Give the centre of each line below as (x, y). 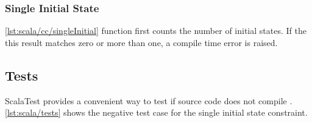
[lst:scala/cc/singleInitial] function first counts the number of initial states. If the (156, 31)
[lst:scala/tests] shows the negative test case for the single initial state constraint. (156, 112)
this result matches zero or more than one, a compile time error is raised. (141, 42)
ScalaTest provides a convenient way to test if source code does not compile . (149, 100)
